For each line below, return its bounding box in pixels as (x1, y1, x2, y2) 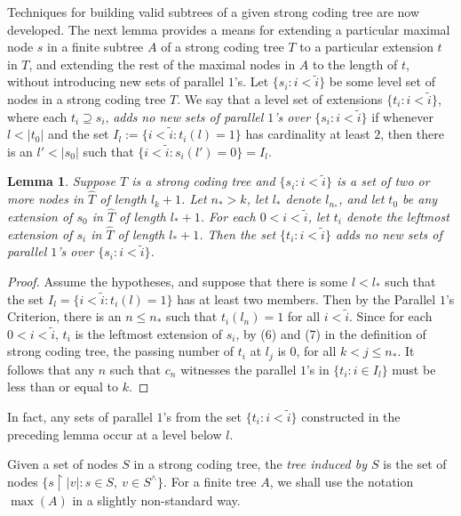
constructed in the (301, 407, 401, 425)
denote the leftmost (346, 206, 449, 225)
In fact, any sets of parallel (7, 407, 153, 425)
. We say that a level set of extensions (177, 89, 383, 108)
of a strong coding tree (161, 37, 284, 56)
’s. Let (234, 72, 269, 91)
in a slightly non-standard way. (72, 490, 241, 509)
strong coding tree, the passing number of (7, 342, 234, 360)
